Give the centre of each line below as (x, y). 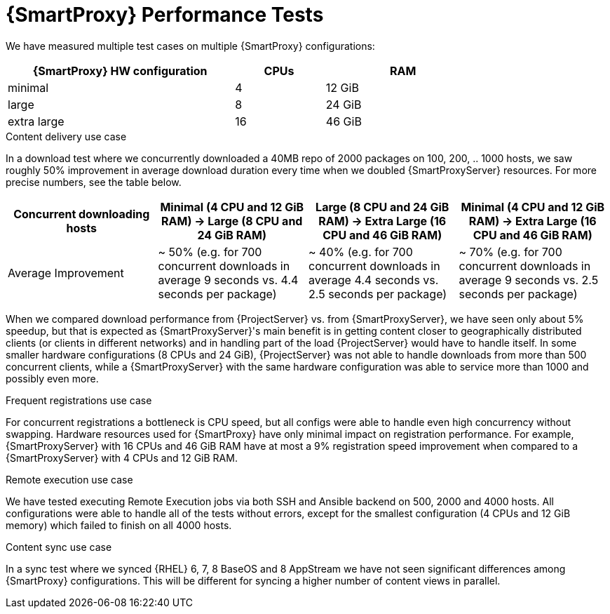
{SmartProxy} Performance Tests (165, 15)
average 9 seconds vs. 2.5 (529, 280)
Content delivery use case (66, 136)
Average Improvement (66, 273)
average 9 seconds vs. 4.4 (228, 280)
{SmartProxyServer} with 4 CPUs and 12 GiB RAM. (122, 458)
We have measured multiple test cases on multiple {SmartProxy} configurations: (190, 46)
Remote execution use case (69, 479)
